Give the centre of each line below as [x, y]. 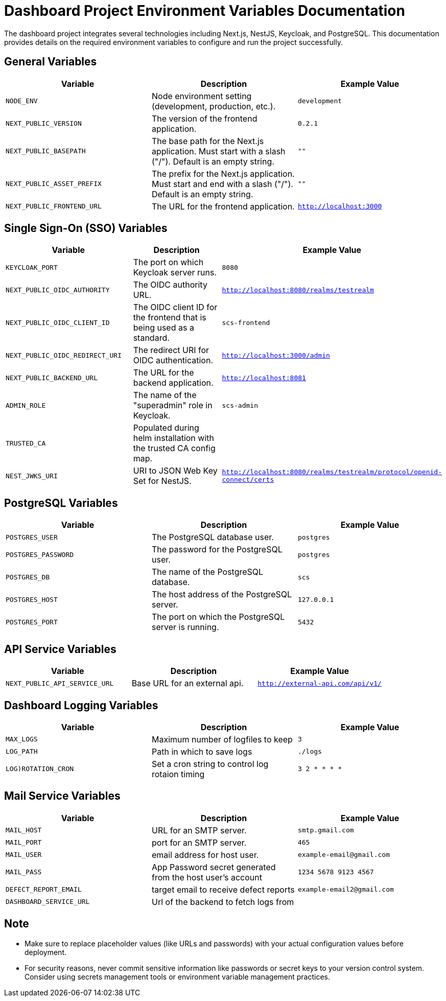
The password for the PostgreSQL [217, 550]
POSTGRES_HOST [32, 599]
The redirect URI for [171, 350]
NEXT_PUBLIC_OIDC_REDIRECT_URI [64, 355]
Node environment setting [202, 96]
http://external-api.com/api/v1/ [320, 683]
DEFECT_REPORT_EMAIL [44, 890]
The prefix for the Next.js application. [223, 173]
